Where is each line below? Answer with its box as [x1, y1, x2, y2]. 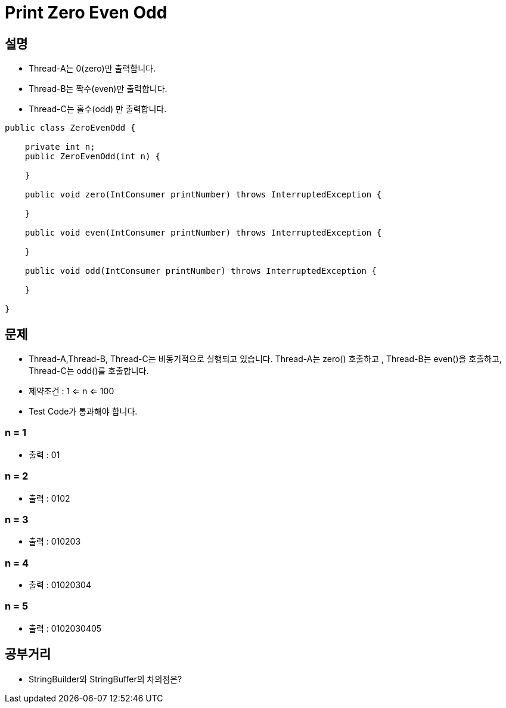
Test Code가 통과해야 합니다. [29, 406, 138, 417]
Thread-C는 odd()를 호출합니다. [29, 366, 149, 376]
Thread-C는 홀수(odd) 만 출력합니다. [29, 104, 167, 115]
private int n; [24, 142, 95, 152]
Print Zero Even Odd [5, 2, 167, 23]
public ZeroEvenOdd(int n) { [24, 152, 161, 162]
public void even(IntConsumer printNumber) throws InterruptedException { [24, 228, 382, 238]
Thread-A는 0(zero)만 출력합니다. [29, 63, 156, 74]
